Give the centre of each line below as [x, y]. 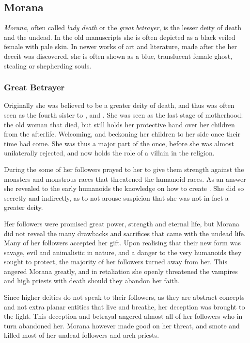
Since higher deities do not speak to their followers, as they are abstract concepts [124, 297]
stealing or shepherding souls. [48, 65]
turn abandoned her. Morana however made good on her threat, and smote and [122, 325]
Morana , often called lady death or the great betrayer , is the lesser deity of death [123, 27]
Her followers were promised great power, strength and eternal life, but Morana [122, 223]
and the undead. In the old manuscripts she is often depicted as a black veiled [120, 37]
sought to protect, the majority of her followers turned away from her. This [116, 262]
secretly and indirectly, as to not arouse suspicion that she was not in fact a [116, 197]
